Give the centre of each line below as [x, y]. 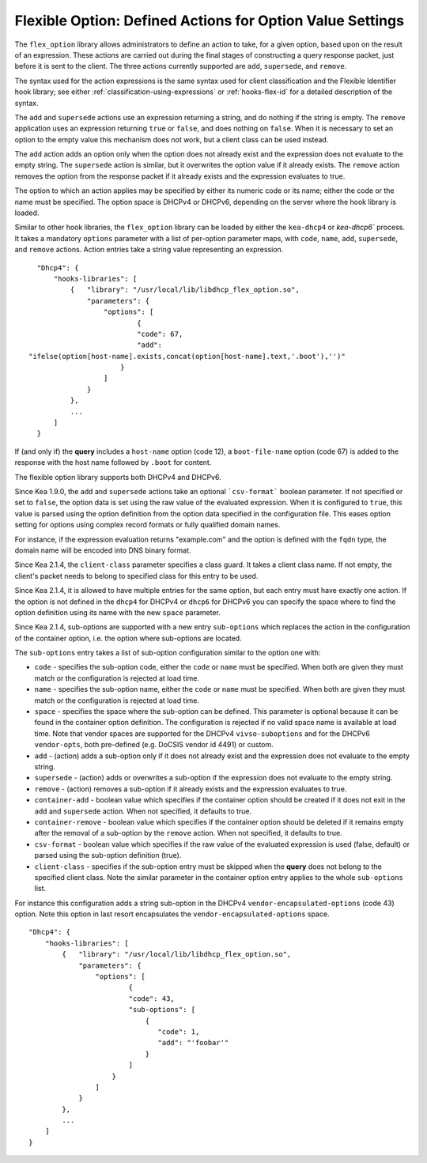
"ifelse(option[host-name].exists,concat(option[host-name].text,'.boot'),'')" [187, 356]
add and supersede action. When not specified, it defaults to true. [143, 811]
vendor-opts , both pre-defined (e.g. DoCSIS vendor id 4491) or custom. [154, 745]
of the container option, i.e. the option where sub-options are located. [128, 638]
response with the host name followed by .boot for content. [113, 463]
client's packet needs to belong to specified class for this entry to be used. [136, 576]
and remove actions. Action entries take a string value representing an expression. [149, 250]
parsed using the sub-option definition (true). [108, 855]
